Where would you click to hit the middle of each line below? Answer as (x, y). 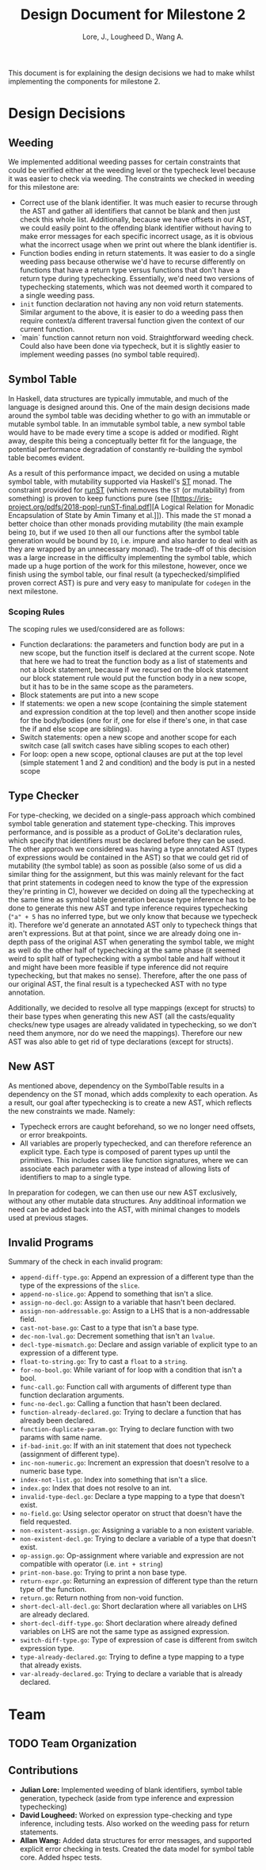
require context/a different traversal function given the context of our (132, 320)
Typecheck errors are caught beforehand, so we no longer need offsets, (137, 1126)
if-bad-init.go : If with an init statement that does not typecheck (125, 1446)
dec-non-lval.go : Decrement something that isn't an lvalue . (117, 1336)
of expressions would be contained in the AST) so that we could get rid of (129, 857)
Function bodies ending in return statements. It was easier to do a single (137, 253)
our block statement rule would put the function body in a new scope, (133, 678)
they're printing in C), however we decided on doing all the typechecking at (131, 891)
